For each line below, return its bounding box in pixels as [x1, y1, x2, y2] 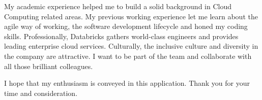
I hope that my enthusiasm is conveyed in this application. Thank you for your [4, 78, 250, 88]
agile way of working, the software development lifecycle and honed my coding [4, 21, 248, 31]
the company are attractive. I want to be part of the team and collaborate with [4, 50, 252, 61]
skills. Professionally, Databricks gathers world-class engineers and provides [4, 30, 239, 41]
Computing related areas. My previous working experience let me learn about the [4, 11, 258, 21]
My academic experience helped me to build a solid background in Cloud [4, 1, 232, 11]
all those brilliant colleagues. [4, 60, 93, 71]
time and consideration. [4, 87, 78, 98]
